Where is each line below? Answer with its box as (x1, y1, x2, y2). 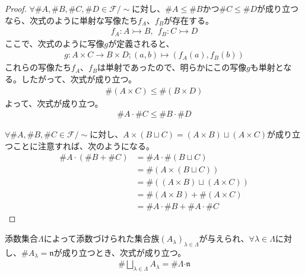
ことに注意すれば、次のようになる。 (12, 139, 154, 152)
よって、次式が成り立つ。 (5, 97, 103, 109)
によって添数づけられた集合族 (43, 232, 160, 245)
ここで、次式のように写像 (5, 37, 104, 49)
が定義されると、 (108, 37, 174, 49)
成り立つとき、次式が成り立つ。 (62, 246, 186, 258)
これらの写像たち (5, 61, 71, 73)
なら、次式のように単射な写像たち (5, 14, 138, 26)
